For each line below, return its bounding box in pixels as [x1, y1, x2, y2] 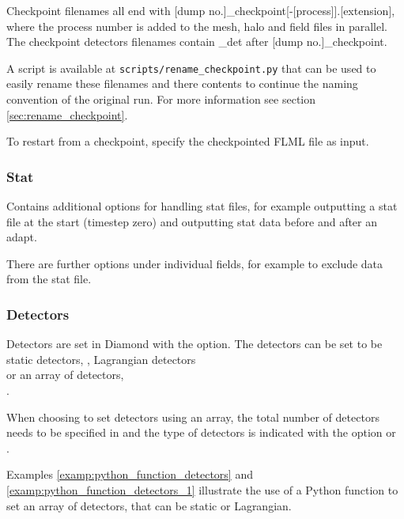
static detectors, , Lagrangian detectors [6, 350, 196, 367]
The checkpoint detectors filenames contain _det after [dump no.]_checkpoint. [6, 33, 387, 50]
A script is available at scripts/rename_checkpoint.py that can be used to [6, 59, 376, 76]
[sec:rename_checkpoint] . [6, 106, 128, 123]
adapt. [6, 229, 37, 245]
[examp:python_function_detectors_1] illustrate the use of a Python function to [6, 481, 398, 498]
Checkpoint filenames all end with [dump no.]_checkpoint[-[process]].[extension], [6, 2, 395, 18]
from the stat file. [6, 271, 92, 287]
